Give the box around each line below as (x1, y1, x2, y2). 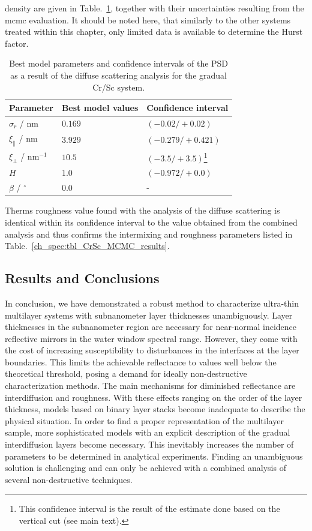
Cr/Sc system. (92, 80, 145, 93)
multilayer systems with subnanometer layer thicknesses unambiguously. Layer (5, 308, 293, 321)
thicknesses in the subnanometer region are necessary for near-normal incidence (5, 320, 297, 333)
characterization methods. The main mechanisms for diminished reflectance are (5, 379, 296, 392)
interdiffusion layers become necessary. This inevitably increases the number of (5, 438, 294, 451)
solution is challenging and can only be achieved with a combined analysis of (5, 461, 286, 474)
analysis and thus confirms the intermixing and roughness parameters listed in (5, 227, 293, 240)
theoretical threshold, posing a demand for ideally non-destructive (5, 367, 247, 380)
